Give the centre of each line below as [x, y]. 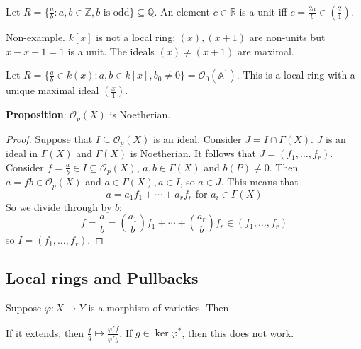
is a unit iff [263, 11]
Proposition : [36, 114]
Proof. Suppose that [49, 138]
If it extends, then [45, 332]
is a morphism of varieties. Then [159, 307]
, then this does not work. [238, 332]
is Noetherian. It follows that [193, 153]
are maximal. [266, 51]
